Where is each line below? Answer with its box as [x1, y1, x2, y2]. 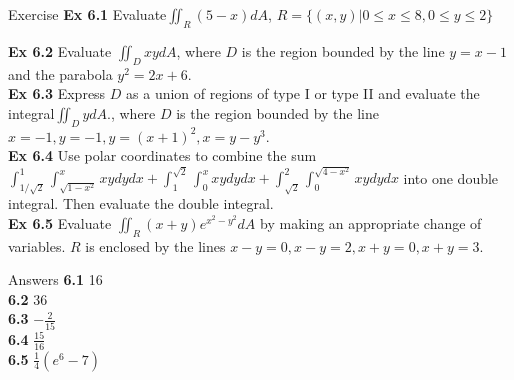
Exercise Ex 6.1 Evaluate [8, 4, 167, 24]
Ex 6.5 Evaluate [8, 212, 112, 233]
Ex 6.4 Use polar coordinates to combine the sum [8, 145, 317, 166]
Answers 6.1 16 [8, 269, 103, 290]
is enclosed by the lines [85, 235, 226, 256]
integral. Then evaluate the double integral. [8, 193, 274, 214]
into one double [403, 167, 499, 188]
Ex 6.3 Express [8, 83, 106, 104]
